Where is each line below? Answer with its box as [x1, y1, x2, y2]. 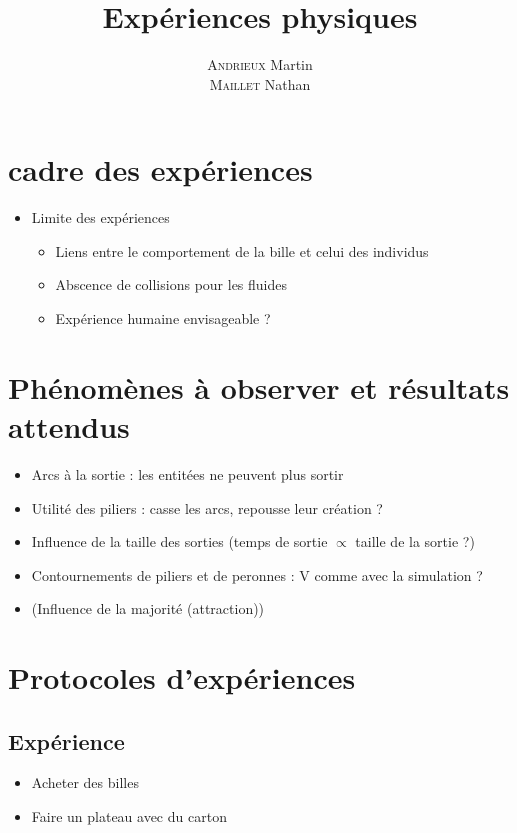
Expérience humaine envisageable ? [55, 308, 271, 329]
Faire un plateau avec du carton [31, 806, 227, 827]
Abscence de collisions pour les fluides [55, 274, 287, 295]
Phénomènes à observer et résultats [8, 366, 510, 407]
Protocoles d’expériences [8, 657, 356, 698]
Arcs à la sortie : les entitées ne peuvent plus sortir [31, 463, 344, 484]
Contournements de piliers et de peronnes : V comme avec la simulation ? [31, 564, 483, 585]
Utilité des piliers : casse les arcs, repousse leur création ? [31, 497, 383, 518]
